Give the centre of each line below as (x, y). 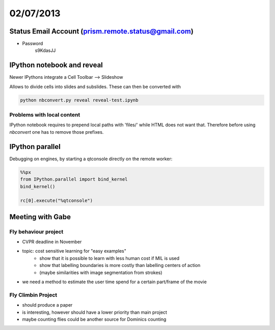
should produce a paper (47, 305)
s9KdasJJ (45, 50)
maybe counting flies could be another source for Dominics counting (94, 319)
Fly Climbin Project (33, 295)
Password (33, 44)
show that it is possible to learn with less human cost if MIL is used (109, 258)
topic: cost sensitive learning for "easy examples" (74, 251)
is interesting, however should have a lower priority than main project (95, 312)
